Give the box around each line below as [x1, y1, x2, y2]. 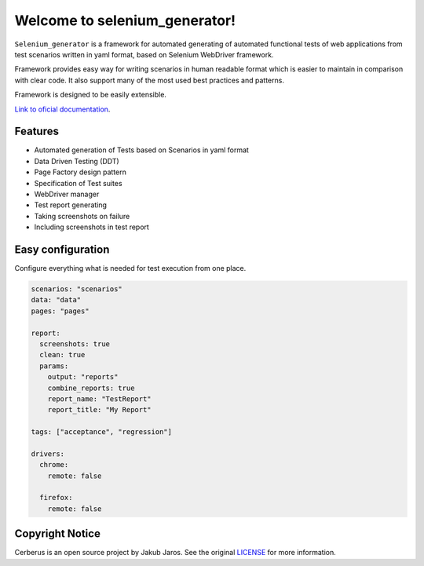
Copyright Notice [14, 527, 101, 541]
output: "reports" [47, 373, 119, 382]
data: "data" [31, 295, 82, 305]
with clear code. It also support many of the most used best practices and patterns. [14, 75, 284, 85]
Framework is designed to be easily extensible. [14, 90, 166, 100]
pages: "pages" [31, 306, 90, 316]
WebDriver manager [34, 189, 100, 199]
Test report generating [34, 200, 108, 210]
